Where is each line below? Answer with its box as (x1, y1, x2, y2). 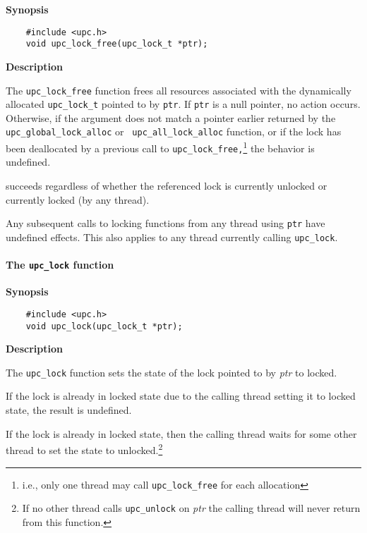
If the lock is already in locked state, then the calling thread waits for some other (6, 426, 357, 441)
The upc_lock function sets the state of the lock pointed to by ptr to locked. (6, 364, 337, 379)
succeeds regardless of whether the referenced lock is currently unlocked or (6, 178, 327, 192)
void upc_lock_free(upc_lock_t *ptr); (25, 39, 208, 49)
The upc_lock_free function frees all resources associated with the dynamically (6, 82, 351, 97)
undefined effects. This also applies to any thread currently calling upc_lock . (6, 229, 338, 244)
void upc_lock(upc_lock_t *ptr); (25, 321, 183, 331)
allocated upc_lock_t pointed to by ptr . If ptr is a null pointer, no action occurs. (6, 97, 361, 111)
